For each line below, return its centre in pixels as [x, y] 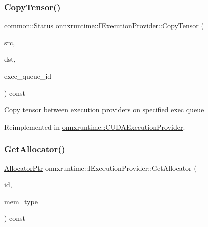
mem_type [21, 201]
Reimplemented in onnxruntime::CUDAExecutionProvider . [95, 126]
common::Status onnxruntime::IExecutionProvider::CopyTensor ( [104, 25]
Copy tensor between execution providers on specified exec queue [104, 110]
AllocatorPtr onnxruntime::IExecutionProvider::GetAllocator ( [100, 167]
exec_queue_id [28, 76]
